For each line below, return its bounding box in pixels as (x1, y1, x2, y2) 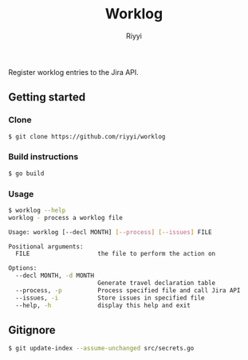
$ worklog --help (8, 206, 66, 214)
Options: (8, 264, 37, 272)
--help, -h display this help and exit (15, 301, 191, 309)
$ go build (8, 169, 45, 178)
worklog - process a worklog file (8, 213, 124, 221)
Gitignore (8, 323, 56, 337)
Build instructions (8, 151, 79, 162)
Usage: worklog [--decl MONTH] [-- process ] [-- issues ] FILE (8, 228, 213, 236)
